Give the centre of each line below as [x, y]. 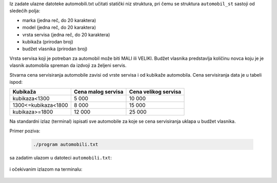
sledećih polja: [25, 11]
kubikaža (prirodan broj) [48, 41]
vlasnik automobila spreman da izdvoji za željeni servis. [68, 65]
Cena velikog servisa [155, 92]
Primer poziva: [25, 131]
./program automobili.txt [66, 144]
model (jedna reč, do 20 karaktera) [59, 28]
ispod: [16, 82]
